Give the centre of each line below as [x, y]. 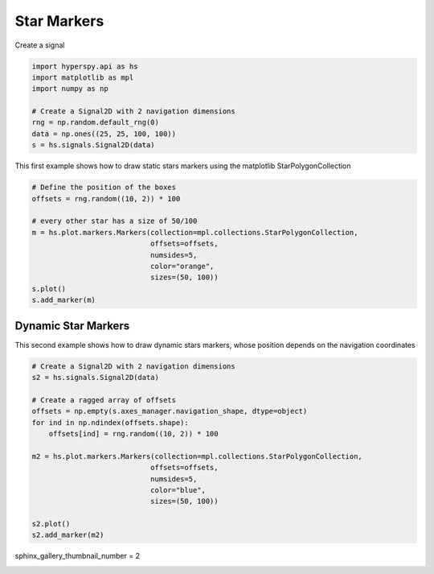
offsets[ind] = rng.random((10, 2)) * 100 [133, 434]
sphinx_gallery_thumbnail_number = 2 [78, 556]
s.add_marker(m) [64, 300]
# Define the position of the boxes [104, 188]
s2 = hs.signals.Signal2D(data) [96, 378]
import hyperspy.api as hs [85, 66]
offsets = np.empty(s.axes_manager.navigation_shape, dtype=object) [170, 411]
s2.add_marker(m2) [68, 535]
